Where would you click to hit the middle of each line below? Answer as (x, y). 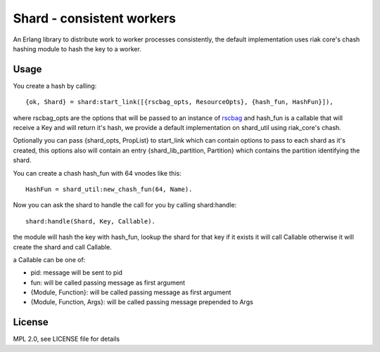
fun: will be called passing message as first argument (108, 282)
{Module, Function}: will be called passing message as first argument (131, 292)
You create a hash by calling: (55, 86)
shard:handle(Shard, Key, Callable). (91, 221)
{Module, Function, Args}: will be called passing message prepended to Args (142, 302)
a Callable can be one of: (49, 259)
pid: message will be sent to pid (77, 273)
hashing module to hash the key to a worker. (77, 48)
